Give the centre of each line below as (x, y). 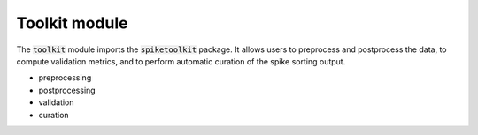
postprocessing (67, 90)
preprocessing (65, 78)
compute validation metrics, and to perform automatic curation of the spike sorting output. (181, 61)
